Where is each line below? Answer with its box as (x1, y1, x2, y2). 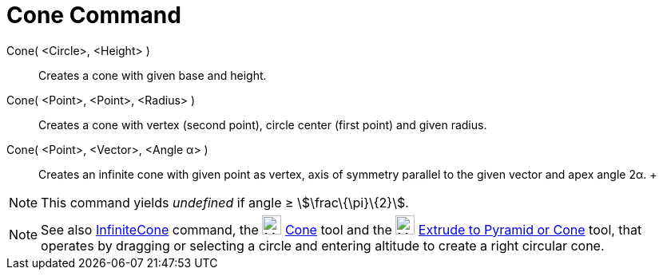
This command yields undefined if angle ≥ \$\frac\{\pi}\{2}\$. (41, 194, 409, 211)
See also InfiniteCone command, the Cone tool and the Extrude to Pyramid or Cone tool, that (41, 221, 642, 238)
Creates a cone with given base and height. (38, 68, 267, 82)
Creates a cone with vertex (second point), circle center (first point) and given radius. (38, 117, 487, 132)
